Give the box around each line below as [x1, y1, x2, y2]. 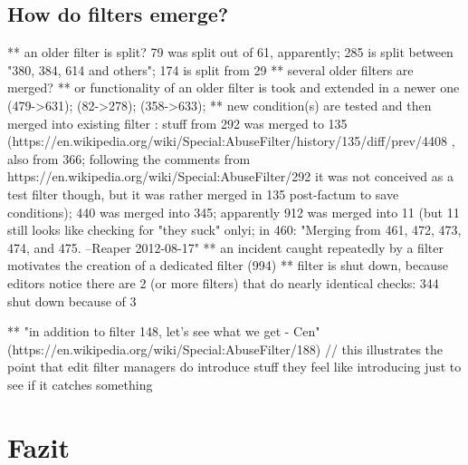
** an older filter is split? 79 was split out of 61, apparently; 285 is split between [7, 43, 454, 62]
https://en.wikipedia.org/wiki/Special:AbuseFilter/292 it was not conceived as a [7, 167, 454, 186]
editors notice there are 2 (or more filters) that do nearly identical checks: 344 [7, 273, 439, 292]
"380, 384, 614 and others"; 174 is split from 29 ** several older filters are [7, 60, 414, 79]
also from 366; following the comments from [7, 149, 251, 168]
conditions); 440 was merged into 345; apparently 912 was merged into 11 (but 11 [7, 202, 460, 221]
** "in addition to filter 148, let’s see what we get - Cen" [7, 322, 320, 341]
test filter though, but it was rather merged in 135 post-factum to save [7, 184, 399, 203]
